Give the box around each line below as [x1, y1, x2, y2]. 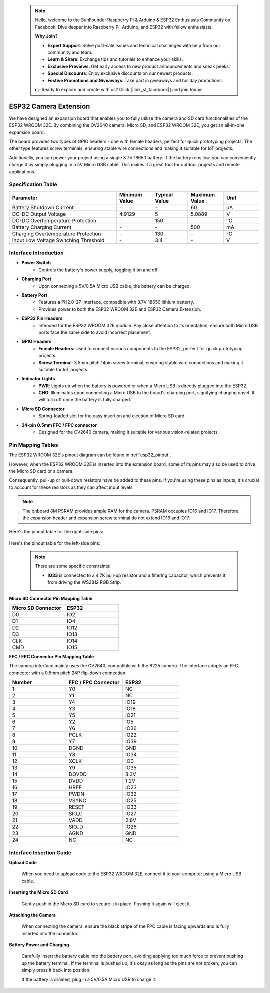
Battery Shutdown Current [12, 204, 74, 211]
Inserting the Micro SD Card [9, 889, 68, 895]
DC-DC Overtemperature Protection [12, 217, 97, 224]
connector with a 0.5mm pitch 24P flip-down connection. [9, 670, 127, 676]
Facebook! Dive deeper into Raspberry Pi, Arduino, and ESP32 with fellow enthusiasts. [35, 24, 213, 30]
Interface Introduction [9, 249, 64, 256]
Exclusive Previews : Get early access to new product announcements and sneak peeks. [47, 63, 230, 69]
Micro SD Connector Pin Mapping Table [9, 595, 93, 601]
